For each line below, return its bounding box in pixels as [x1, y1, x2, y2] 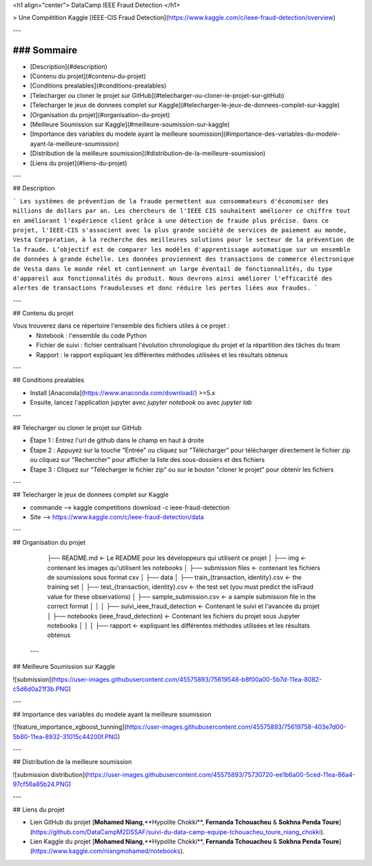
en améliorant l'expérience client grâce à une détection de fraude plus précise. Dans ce [12, 216, 329, 224]
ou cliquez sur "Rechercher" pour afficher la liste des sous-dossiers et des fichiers [30, 456, 265, 464]
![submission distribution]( [12, 770, 87, 778]
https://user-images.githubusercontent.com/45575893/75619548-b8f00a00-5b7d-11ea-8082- [53, 675, 322, 683]
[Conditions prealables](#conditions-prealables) [30, 81, 167, 90]
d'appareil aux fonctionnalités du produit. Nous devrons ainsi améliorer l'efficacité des [12, 274, 333, 282]
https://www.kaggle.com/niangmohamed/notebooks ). [32, 847, 185, 855]
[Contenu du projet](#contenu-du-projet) [30, 72, 146, 81]
